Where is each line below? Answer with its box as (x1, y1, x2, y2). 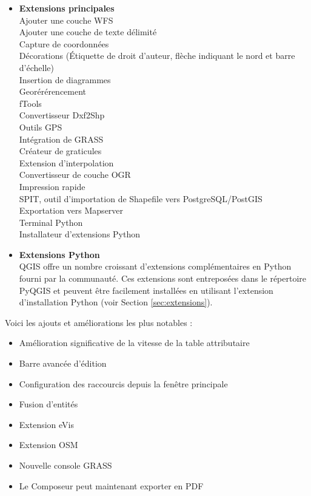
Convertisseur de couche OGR (19, 168, 131, 181)
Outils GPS (19, 120, 62, 133)
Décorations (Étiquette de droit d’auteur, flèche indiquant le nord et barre (19, 49, 295, 62)
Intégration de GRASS (19, 132, 104, 145)
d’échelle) (19, 61, 54, 73)
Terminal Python (19, 216, 83, 228)
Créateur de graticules (19, 144, 102, 157)
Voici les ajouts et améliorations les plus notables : (5, 316, 193, 328)
